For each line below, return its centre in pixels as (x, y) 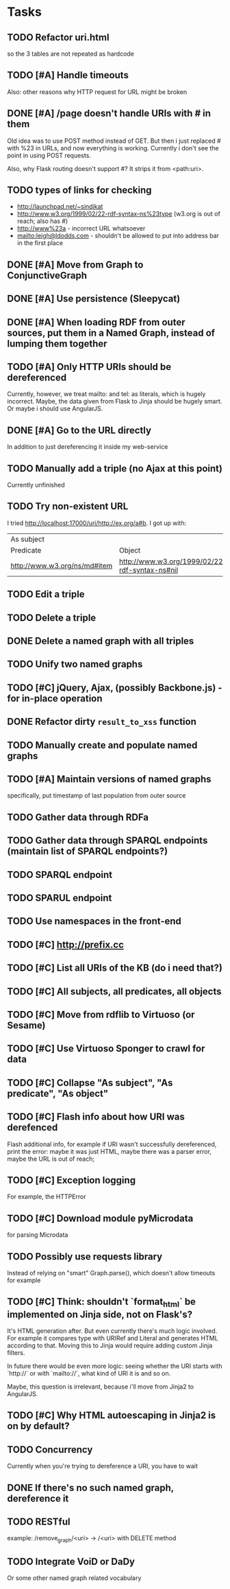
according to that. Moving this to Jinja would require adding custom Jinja (110, 1345)
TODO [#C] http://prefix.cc (66, 944)
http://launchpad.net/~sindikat (60, 207)
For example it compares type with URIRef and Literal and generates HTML (113, 1338)
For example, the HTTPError (47, 1197)
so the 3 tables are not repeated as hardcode (71, 54)
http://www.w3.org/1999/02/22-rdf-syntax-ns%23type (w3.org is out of (118, 214)
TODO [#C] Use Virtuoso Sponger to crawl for (106, 1048)
